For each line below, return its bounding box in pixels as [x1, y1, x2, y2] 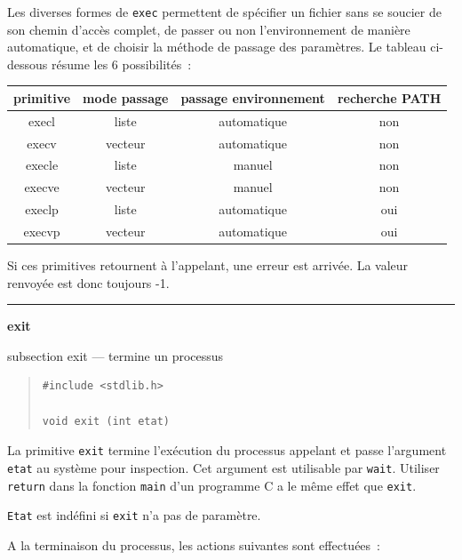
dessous [7, 54, 48, 73]
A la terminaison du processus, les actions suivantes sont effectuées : [7, 535, 380, 554]
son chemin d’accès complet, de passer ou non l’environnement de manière [7, 20, 410, 38]
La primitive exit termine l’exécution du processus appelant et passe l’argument [7, 441, 447, 460]
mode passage [83, 88, 169, 107]
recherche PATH [337, 88, 442, 107]
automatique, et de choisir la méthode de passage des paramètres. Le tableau [7, 37, 426, 56]
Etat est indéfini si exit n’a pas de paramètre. [7, 506, 261, 524]
